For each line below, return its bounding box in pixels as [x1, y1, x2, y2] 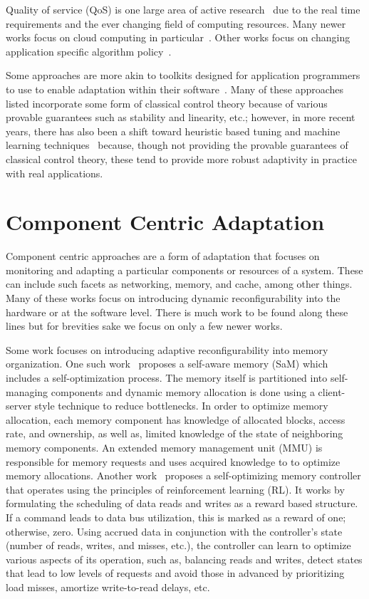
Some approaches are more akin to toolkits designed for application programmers [6, 68, 360, 83]
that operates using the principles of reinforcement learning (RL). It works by [6, 481, 345, 496]
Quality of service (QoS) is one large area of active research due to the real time [6, 2, 360, 16]
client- [318, 384, 345, 399]
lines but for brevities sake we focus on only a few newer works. [6, 318, 283, 333]
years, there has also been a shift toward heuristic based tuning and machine [6, 123, 341, 138]
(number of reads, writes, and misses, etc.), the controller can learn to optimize [6, 538, 351, 553]
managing [6, 384, 48, 399]
